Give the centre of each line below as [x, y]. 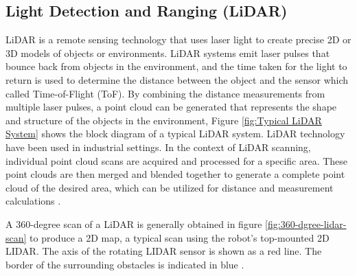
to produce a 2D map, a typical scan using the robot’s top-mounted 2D [180, 237]
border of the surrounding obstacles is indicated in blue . [125, 264]
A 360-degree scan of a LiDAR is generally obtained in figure [134, 223]
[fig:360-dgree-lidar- [306, 223]
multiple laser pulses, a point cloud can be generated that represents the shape [171, 107]
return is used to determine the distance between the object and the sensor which [177, 79]
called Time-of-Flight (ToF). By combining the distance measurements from [165, 93]
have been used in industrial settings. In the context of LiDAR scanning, [158, 147]
